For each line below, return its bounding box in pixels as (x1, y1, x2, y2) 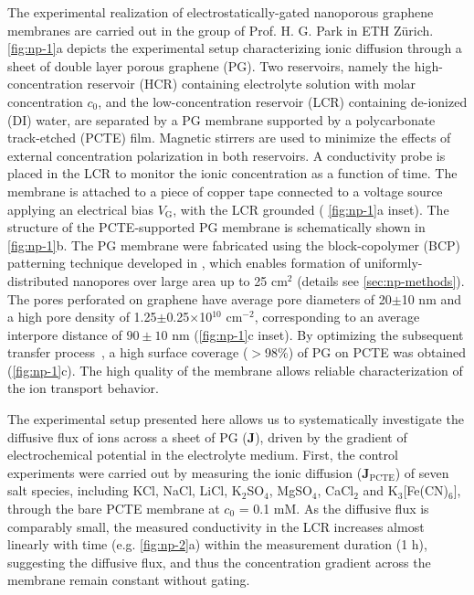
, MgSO (269, 481, 312, 500)
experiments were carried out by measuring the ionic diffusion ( (7, 462, 363, 482)
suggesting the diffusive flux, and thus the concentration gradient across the (7, 552, 431, 571)
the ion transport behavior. (7, 378, 159, 398)
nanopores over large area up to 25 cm (72, 271, 288, 290)
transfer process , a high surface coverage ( (7, 343, 248, 362)
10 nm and (401, 289, 462, 308)
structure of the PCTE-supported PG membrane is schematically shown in (7, 218, 426, 237)
